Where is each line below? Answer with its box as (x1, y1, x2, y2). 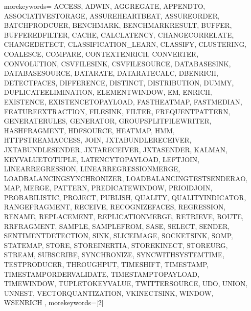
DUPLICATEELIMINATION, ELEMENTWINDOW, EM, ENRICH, (4, 87, 212, 97)
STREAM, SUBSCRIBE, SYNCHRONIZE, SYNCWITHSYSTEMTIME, (4, 249, 225, 260)
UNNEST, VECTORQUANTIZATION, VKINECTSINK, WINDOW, (4, 288, 213, 298)
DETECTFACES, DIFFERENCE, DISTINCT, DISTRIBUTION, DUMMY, (4, 77, 234, 87)
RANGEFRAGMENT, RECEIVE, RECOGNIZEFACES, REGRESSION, (4, 202, 226, 212)
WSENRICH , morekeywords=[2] (4, 297, 104, 308)
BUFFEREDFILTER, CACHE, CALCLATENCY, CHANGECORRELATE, (4, 29, 234, 40)
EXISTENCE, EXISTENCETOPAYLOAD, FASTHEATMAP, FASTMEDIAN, (4, 96, 242, 106)
